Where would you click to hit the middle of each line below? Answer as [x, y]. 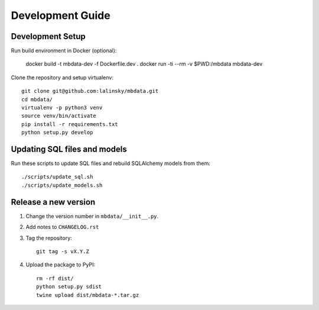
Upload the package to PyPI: [61, 265]
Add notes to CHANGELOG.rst [62, 227]
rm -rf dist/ [55, 278]
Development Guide [61, 15]
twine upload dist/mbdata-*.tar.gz [88, 295]
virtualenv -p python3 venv [62, 108]
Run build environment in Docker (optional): [64, 51]
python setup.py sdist [69, 287]
